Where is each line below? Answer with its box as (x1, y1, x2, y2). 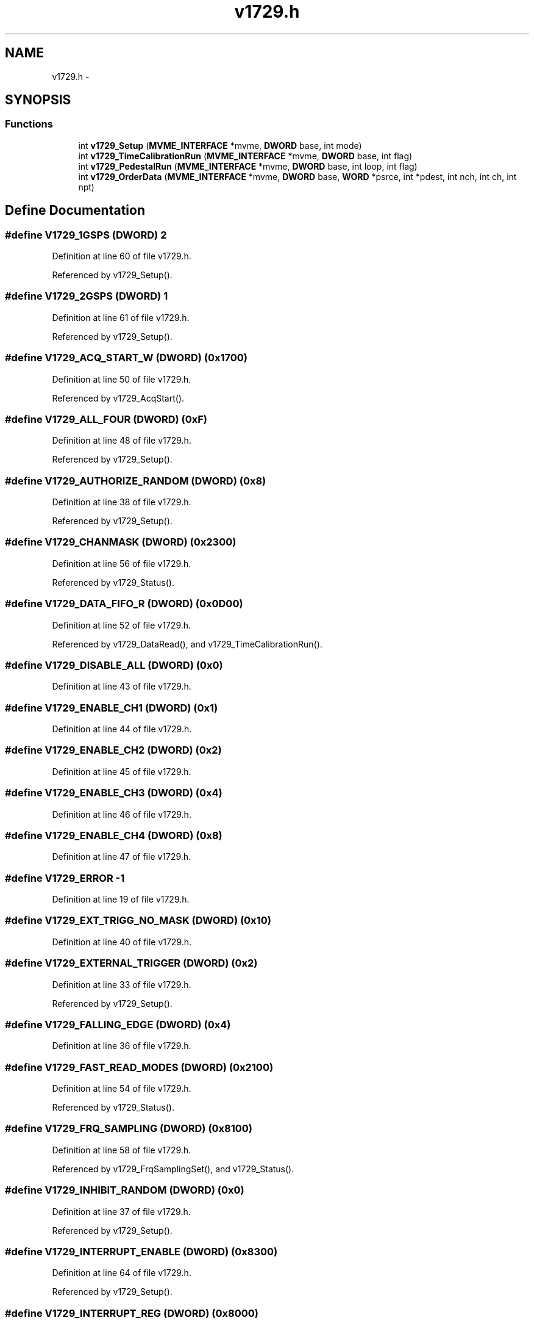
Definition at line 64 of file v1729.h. (52, 1267, 191, 1278)
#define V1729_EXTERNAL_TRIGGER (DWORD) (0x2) (5, 957, 258, 970)
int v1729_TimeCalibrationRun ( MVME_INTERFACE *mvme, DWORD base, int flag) (78, 150, 413, 161)
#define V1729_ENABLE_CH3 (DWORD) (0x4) (5, 787, 222, 799)
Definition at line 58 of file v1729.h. (52, 1144, 191, 1155)
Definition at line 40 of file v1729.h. (52, 936, 192, 947)
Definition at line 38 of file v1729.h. (52, 497, 191, 508)
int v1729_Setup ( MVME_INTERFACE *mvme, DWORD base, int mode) (78, 140, 362, 151)
